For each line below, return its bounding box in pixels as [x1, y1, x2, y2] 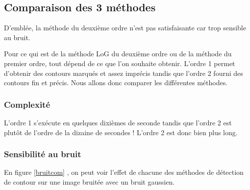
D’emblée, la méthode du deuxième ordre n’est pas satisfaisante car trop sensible [4, 23, 246, 33]
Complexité [4, 98, 50, 110]
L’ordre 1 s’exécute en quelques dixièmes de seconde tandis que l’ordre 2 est [4, 117, 232, 127]
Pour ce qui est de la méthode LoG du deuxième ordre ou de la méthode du [4, 48, 232, 59]
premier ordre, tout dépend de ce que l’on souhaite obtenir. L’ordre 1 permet [4, 58, 235, 68]
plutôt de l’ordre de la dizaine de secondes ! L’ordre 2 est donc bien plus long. [4, 127, 238, 137]
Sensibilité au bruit [4, 148, 81, 160]
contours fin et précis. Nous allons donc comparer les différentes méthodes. [4, 77, 228, 88]
